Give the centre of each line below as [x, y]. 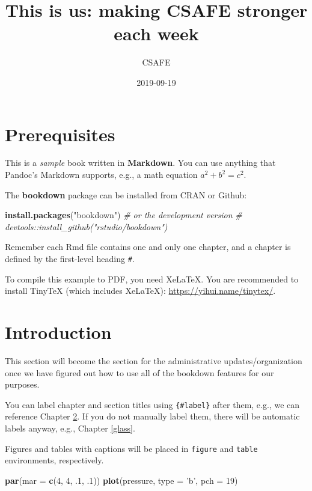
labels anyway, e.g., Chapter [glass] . [70, 428]
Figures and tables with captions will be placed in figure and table [131, 448]
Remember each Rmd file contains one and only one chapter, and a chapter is [148, 247]
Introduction [58, 332]
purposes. [22, 384]
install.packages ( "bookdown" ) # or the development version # [124, 215]
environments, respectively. [54, 460]
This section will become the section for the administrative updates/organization [154, 360]
